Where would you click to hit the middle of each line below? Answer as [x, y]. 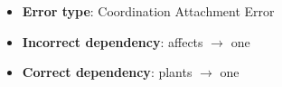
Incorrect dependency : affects [113, 41]
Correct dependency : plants [107, 72]
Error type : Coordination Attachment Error [148, 11]
